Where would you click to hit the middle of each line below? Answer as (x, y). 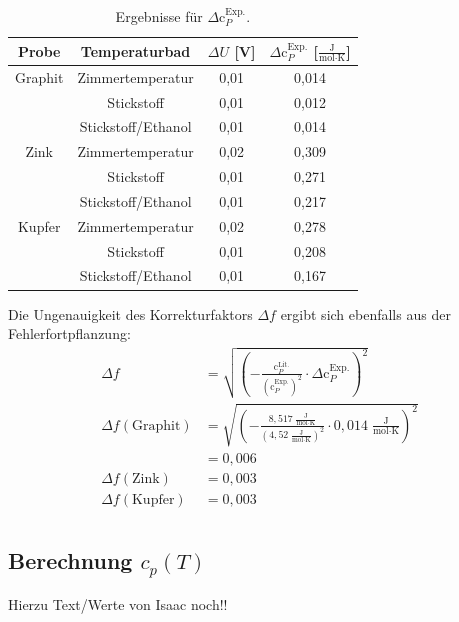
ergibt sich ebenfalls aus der (365, 313)
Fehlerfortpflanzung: (69, 333)
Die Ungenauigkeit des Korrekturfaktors (130, 313)
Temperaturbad (135, 50)
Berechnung (70, 560)
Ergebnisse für (159, 16)
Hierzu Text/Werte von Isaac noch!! (118, 604)
